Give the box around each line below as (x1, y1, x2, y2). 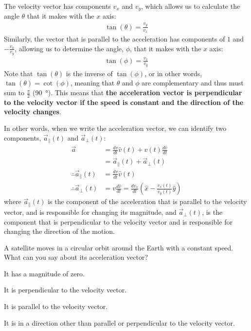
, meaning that (70, 78, 115, 88)
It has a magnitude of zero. (4, 268, 85, 278)
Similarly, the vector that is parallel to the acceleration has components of (4, 34, 225, 44)
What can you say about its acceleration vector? (4, 252, 148, 262)
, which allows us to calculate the (141, 1, 240, 11)
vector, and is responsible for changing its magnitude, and (4, 207, 177, 217)
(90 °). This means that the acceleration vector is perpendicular (32, 87, 242, 98)
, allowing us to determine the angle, (15, 43, 124, 53)
